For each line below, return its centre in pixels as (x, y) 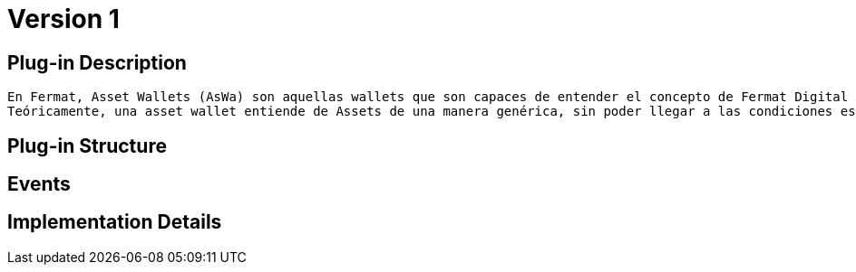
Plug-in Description (97, 62)
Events (39, 184)
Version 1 (63, 19)
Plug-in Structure (87, 145)
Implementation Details (115, 222)
